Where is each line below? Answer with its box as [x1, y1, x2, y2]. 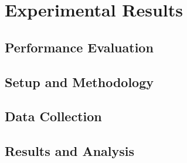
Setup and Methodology [5, 72, 154, 91]
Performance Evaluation [5, 38, 154, 56]
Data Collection [5, 107, 102, 125]
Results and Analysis [5, 142, 135, 160]
